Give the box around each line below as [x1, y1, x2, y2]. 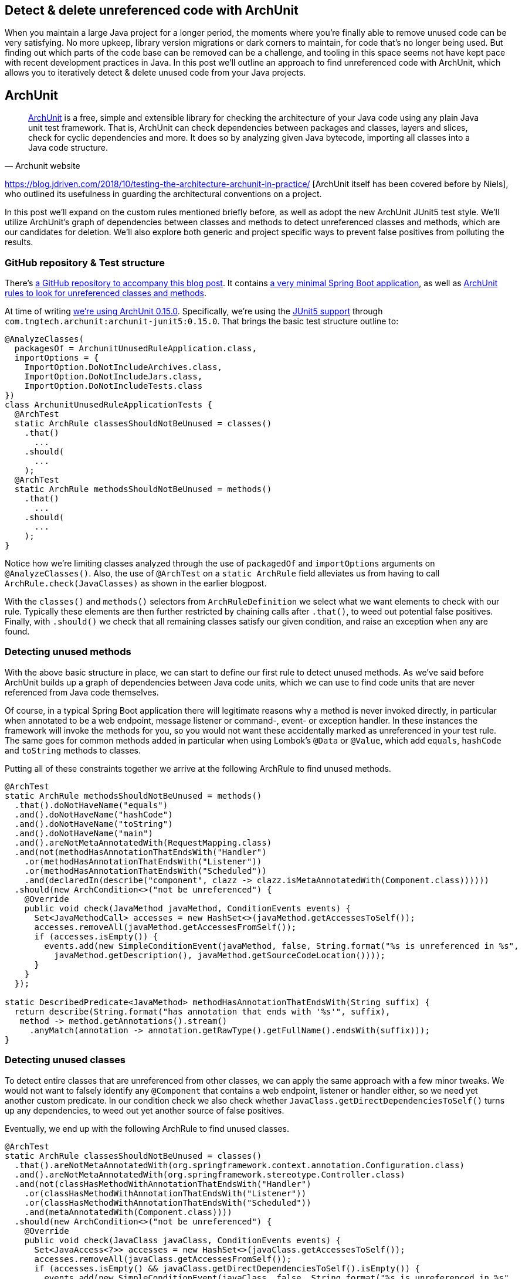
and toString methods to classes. [5, 745, 141, 755]
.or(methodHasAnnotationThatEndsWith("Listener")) [24, 856, 262, 866]
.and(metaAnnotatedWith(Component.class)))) [24, 1207, 232, 1217]
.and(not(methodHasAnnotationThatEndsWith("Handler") [14, 847, 267, 857]
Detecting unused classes [5, 1054, 126, 1066]
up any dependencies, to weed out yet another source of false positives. [5, 1105, 284, 1115]
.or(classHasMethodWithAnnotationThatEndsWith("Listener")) [24, 1188, 307, 1198]
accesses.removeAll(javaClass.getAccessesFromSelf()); [34, 1254, 291, 1264]
